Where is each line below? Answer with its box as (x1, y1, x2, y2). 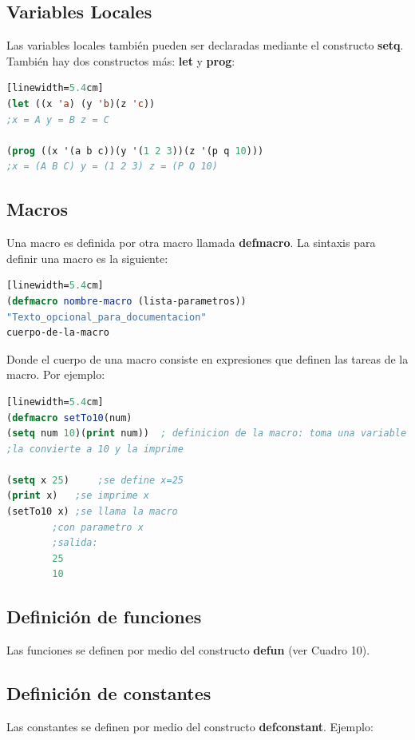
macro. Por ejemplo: (6, 366, 105, 383)
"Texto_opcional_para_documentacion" (6, 311, 207, 323)
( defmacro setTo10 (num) (6, 412, 132, 424)
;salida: (52, 537, 98, 549)
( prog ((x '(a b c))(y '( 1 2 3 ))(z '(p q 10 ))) (6, 145, 264, 157)
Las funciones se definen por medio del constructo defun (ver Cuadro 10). (6, 642, 370, 658)
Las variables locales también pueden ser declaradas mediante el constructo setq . (6, 37, 404, 54)
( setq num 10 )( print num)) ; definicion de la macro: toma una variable (6, 428, 407, 440)
